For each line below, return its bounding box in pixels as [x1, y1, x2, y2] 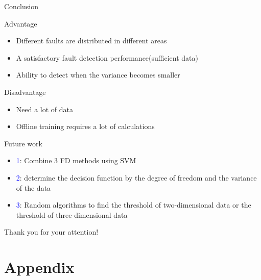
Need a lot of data [16, 104, 74, 114]
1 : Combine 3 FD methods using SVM [16, 155, 136, 166]
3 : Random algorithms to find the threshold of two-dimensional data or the [16, 199, 251, 210]
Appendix [4, 257, 75, 277]
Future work [4, 138, 42, 148]
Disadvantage [4, 86, 46, 97]
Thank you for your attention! [4, 226, 99, 237]
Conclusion [4, 1, 38, 11]
